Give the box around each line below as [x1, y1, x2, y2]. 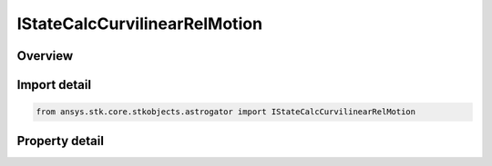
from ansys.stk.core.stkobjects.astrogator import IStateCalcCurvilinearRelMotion [36, 107, 416, 117]
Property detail [16, 132, 105, 149]
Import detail [16, 77, 91, 93]
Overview [16, 48, 74, 63]
